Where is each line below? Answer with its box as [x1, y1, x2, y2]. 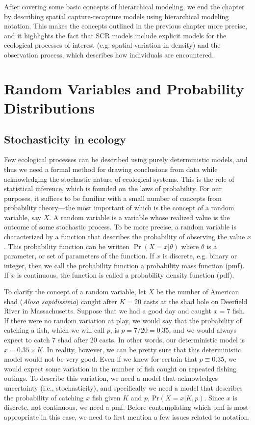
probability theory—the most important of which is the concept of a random [4, 202, 234, 213]
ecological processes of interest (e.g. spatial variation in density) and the [4, 40, 221, 50]
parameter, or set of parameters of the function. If [4, 251, 154, 261]
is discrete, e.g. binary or [162, 251, 237, 261]
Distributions [4, 97, 95, 117]
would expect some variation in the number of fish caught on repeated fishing [4, 363, 237, 373]
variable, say [4, 212, 41, 222]
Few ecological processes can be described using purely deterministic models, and [4, 154, 248, 165]
